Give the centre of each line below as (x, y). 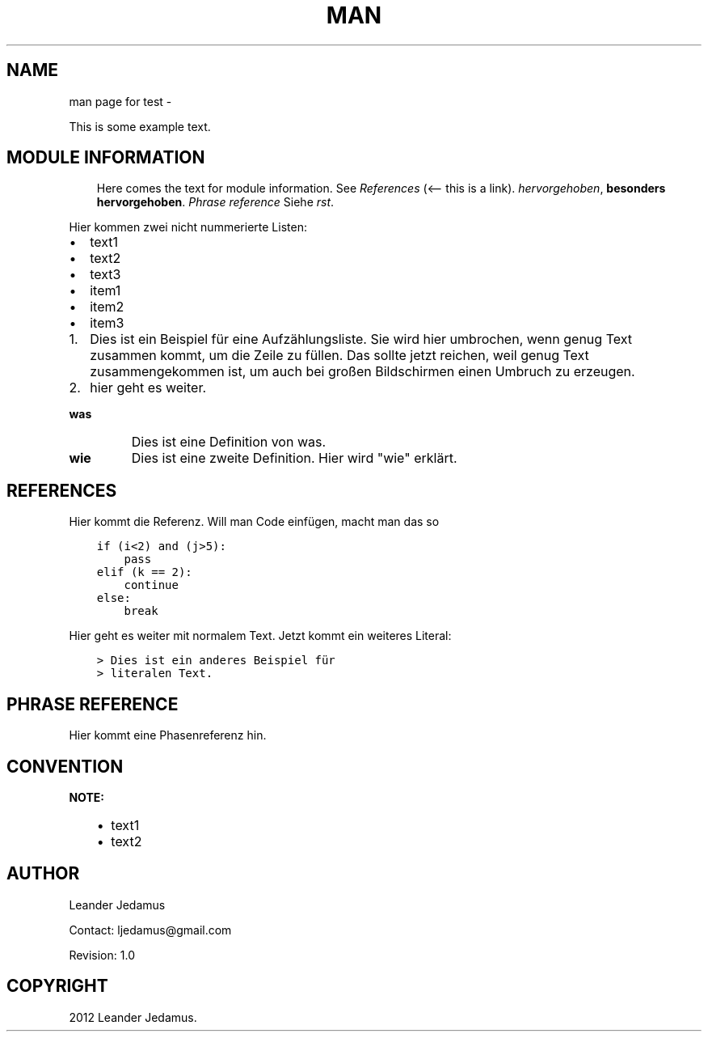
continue (151, 585)
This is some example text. (140, 126)
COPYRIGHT (57, 986)
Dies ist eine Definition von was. (229, 442)
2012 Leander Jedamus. (133, 1017)
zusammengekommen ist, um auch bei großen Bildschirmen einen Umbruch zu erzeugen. (362, 372)
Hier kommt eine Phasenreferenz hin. (168, 735)
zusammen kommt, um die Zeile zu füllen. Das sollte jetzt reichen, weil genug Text (339, 356)
